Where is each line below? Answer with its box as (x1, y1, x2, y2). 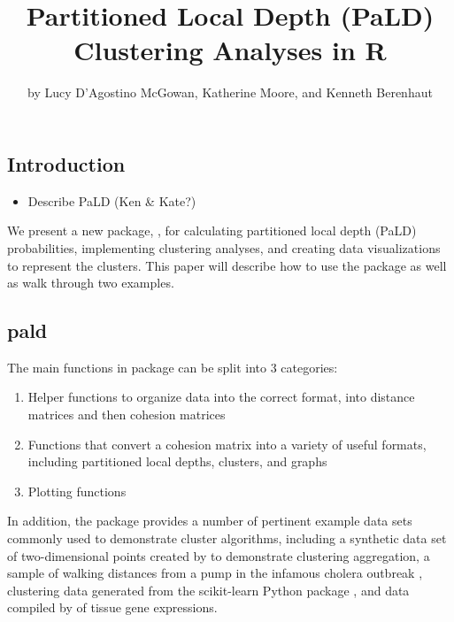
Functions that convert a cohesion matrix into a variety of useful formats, (27, 434, 427, 453)
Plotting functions (27, 481, 127, 500)
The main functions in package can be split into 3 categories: (7, 357, 338, 376)
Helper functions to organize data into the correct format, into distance (27, 388, 415, 406)
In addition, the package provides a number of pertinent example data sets (7, 511, 412, 530)
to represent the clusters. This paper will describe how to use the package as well (7, 256, 447, 274)
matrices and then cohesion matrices (27, 405, 226, 424)
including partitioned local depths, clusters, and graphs (27, 452, 327, 471)
